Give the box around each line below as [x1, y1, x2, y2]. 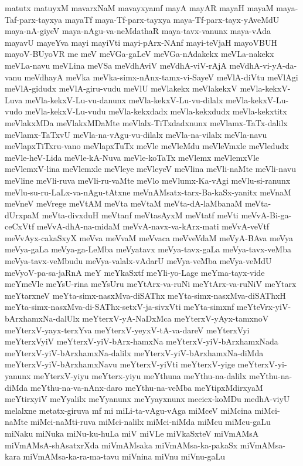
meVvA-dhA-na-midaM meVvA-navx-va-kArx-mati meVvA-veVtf [36, 220, 270, 232]
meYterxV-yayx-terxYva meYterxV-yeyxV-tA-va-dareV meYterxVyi [5, 323, 250, 336]
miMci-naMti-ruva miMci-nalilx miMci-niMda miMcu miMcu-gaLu [30, 416, 271, 428]
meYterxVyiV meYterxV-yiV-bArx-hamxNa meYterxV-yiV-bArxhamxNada [5, 335, 278, 347]
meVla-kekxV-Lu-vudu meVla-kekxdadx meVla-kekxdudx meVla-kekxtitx [25, 105, 287, 117]
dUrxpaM [5, 208, 39, 221]
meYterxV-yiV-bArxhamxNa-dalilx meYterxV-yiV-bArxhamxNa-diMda [5, 346, 264, 359]
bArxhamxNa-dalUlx [5, 312, 80, 325]
